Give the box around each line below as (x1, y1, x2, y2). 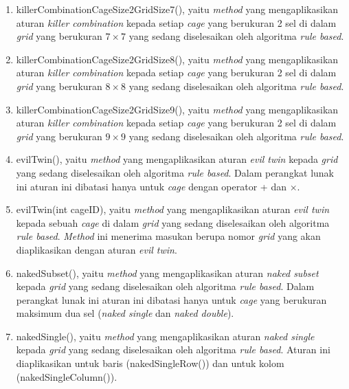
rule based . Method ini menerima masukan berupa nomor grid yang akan (16, 229, 321, 243)
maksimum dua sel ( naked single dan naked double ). (16, 306, 234, 320)
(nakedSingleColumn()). (16, 369, 117, 384)
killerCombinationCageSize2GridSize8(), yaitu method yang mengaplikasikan (16, 52, 339, 66)
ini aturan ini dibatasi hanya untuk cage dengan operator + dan (16, 179, 286, 193)
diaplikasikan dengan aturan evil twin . (16, 242, 177, 256)
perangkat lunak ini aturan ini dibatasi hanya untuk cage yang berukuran (16, 292, 327, 307)
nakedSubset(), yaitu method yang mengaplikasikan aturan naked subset (16, 265, 319, 280)
